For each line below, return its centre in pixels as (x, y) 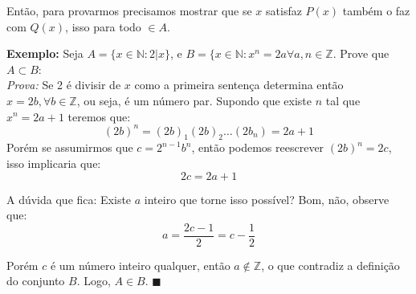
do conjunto (36, 281)
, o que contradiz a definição (330, 265)
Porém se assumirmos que (70, 147)
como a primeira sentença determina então (239, 85)
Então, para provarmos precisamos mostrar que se (129, 10)
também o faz (376, 10)
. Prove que (361, 53)
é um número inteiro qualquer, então (140, 265)
